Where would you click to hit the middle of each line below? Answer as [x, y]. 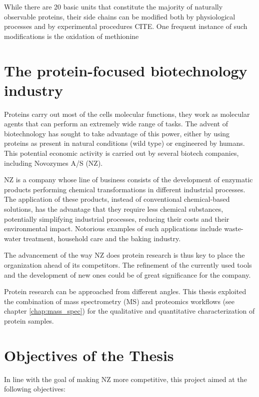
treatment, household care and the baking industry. [102, 238]
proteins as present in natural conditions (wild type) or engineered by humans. [124, 143]
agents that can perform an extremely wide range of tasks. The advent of [116, 124]
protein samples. [29, 320]
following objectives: [35, 389]
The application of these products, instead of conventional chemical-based [117, 199]
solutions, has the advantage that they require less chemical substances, [114, 209]
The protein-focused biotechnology [126, 70]
